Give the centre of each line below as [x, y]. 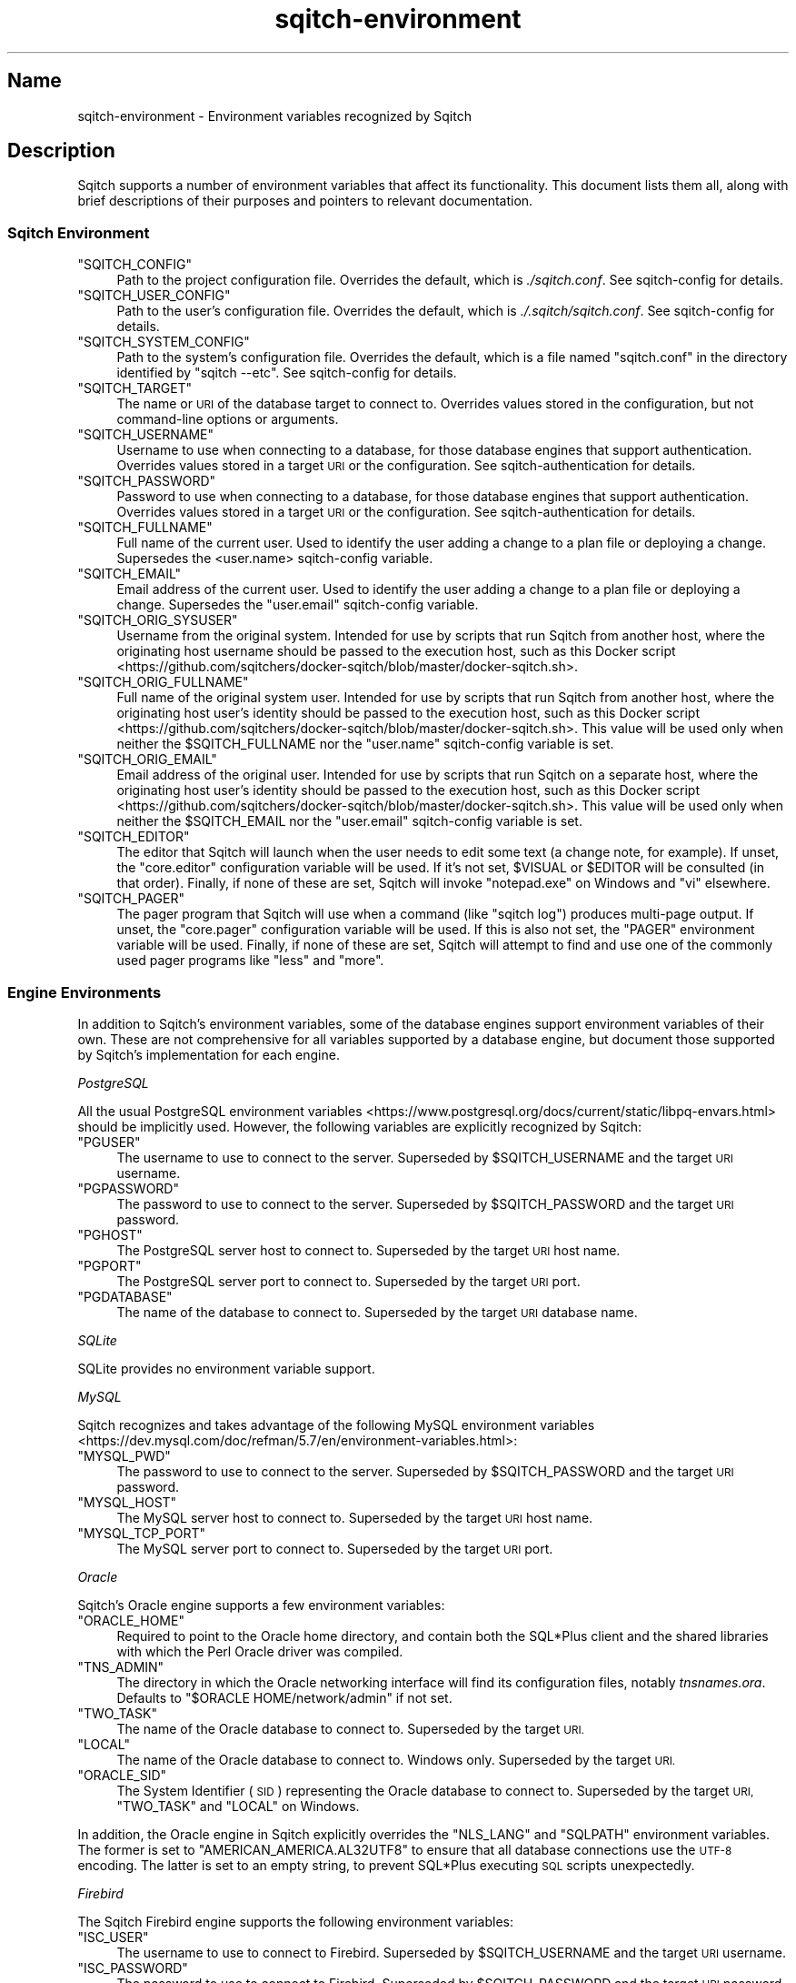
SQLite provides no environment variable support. [226, 1368]
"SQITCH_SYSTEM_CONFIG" [164, 342]
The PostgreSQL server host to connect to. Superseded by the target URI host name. [368, 1250]
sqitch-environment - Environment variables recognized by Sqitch [274, 116]
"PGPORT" [109, 1265]
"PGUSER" [109, 1142]
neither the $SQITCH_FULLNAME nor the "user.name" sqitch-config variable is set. [365, 744]
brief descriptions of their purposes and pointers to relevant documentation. [305, 201]
